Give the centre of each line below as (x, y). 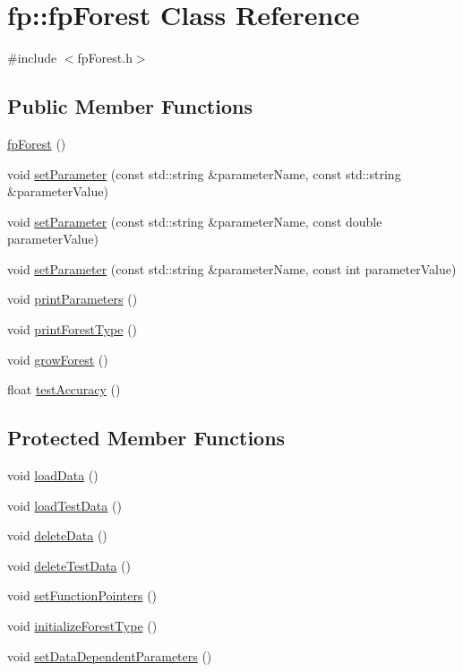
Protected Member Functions (146, 438)
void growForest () (58, 359)
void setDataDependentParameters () (110, 655)
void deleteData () (57, 535)
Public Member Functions (130, 106)
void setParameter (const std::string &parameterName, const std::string (204, 173)
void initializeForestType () (82, 626)
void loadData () (53, 475)
